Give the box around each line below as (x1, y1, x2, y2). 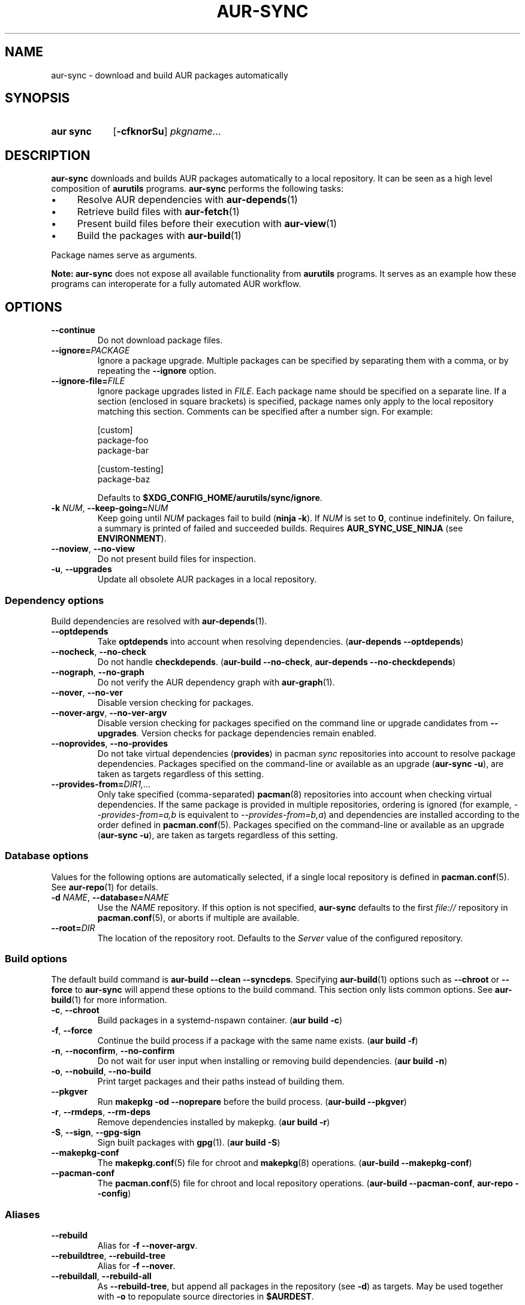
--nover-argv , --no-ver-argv (51, 707, 167, 718)
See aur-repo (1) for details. (51, 881, 159, 892)
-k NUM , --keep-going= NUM (51, 503, 168, 513)
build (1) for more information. (51, 995, 167, 1005)
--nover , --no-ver (51, 687, 123, 697)
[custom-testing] (97, 464, 164, 475)
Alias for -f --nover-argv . (97, 1240, 198, 1251)
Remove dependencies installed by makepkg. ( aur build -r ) (97, 1117, 330, 1128)
